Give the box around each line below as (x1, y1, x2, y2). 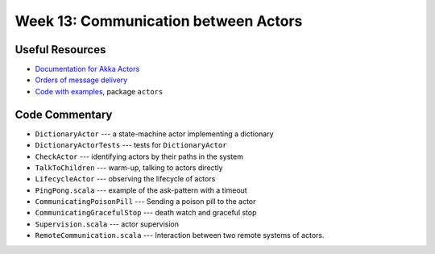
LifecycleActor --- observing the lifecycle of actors (35, 174, 216, 184)
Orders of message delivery (35, 75, 128, 85)
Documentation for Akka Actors (35, 65, 140, 74)
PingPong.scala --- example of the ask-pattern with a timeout (35, 185, 247, 195)
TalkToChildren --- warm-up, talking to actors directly (35, 162, 223, 173)
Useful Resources (14, 43, 106, 56)
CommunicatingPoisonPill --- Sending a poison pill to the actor (35, 197, 256, 206)
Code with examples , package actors (35, 86, 164, 96)
